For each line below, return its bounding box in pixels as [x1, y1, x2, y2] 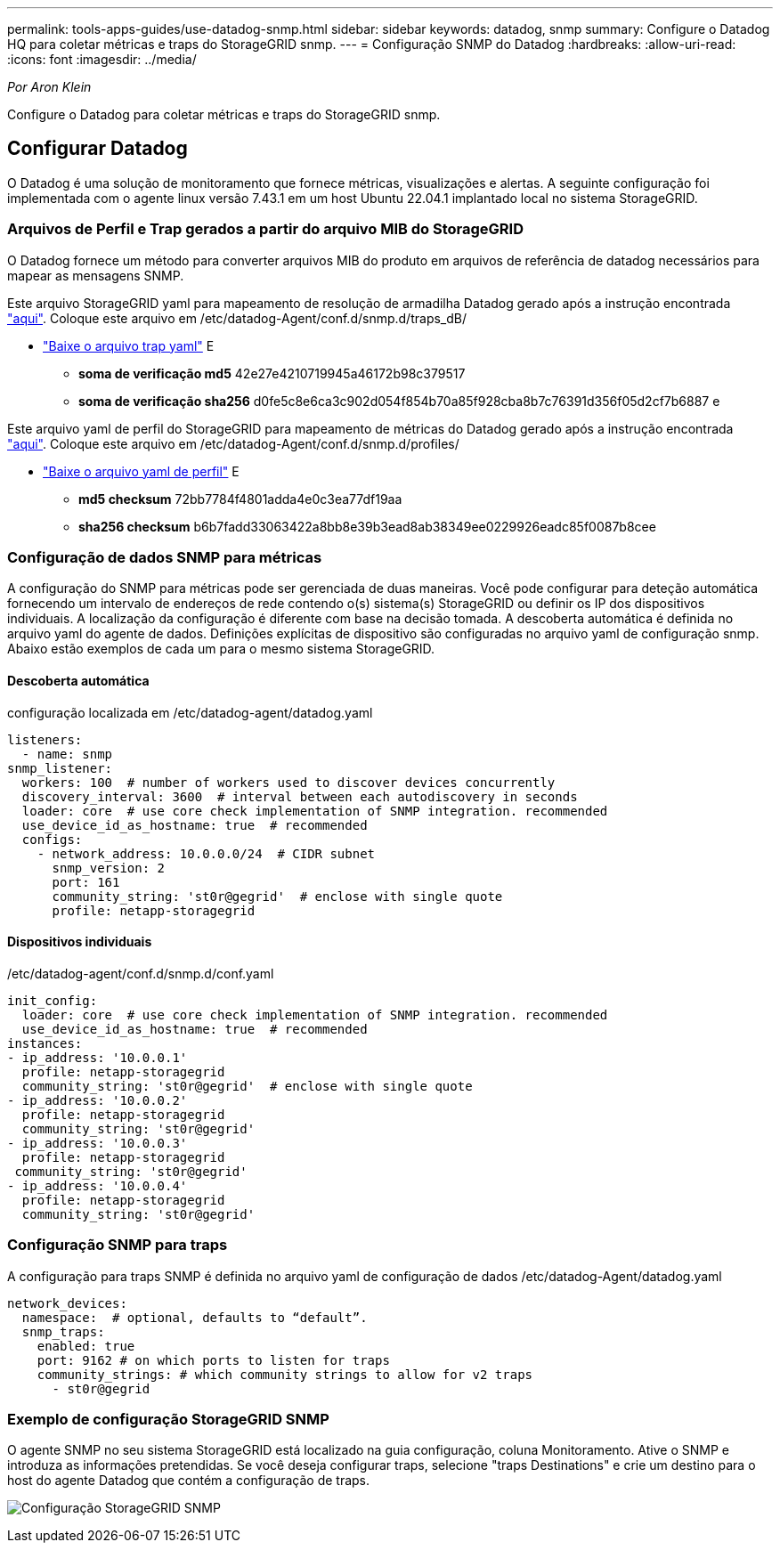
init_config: [7, 993, 98, 1008]
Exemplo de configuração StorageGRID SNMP [7, 1409, 329, 1428]
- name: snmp [21, 746, 113, 761]
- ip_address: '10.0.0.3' [7, 1135, 188, 1150]
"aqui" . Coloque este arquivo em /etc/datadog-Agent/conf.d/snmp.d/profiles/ [7, 435, 459, 451]
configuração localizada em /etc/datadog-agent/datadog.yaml [7, 704, 373, 720]
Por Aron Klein [7, 79, 92, 94]
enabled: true [37, 1338, 135, 1353]
